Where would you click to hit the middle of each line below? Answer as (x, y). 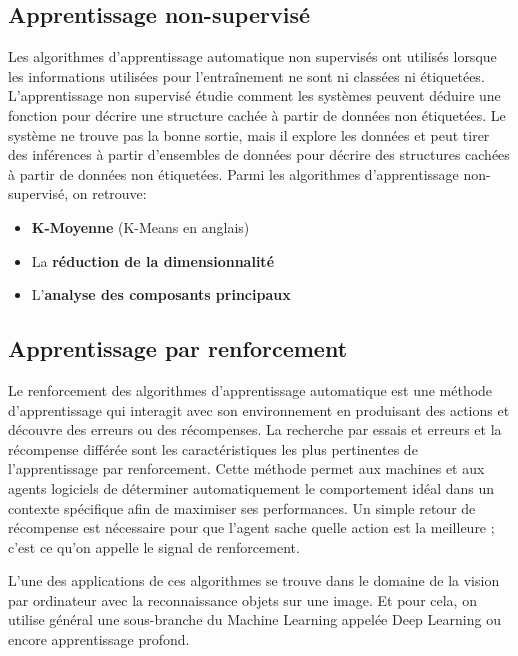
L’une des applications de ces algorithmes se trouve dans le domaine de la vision (254, 580)
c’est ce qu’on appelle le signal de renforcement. (154, 546)
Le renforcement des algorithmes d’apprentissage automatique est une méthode (250, 389)
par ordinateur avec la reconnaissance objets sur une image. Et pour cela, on (242, 599)
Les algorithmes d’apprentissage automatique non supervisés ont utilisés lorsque (252, 56)
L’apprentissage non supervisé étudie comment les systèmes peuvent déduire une (254, 95)
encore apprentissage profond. (99, 639)
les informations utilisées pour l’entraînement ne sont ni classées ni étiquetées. (246, 75)
